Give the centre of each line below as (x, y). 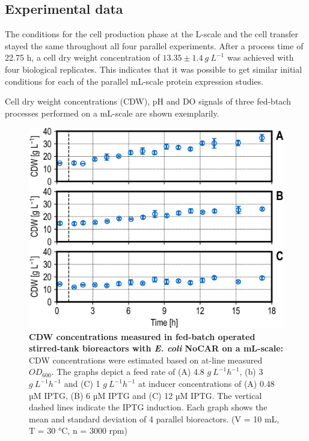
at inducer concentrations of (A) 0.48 (206, 384)
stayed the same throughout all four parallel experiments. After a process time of (154, 45)
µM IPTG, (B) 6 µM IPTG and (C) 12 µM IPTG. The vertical (145, 395)
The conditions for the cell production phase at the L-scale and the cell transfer (151, 34)
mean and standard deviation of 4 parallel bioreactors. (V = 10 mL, (154, 418)
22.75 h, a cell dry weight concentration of (82, 57)
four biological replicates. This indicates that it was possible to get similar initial (154, 69)
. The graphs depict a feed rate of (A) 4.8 (128, 372)
